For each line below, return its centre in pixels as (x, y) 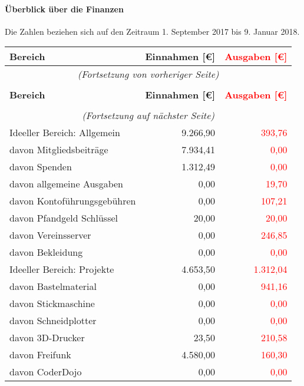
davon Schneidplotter (53, 321)
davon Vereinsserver (50, 235)
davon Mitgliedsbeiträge (59, 150)
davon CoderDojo (46, 372)
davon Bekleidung (46, 252)
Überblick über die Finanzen (64, 9)
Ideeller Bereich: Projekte (62, 269)
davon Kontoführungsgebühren (73, 201)
